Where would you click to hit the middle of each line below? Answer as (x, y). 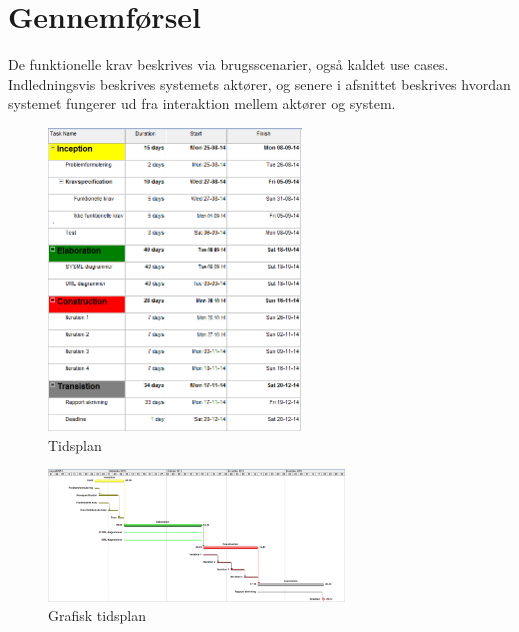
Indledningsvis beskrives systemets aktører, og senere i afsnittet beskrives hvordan (259, 83)
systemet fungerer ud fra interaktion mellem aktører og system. (202, 103)
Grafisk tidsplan (97, 615)
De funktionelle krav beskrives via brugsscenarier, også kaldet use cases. (228, 64)
